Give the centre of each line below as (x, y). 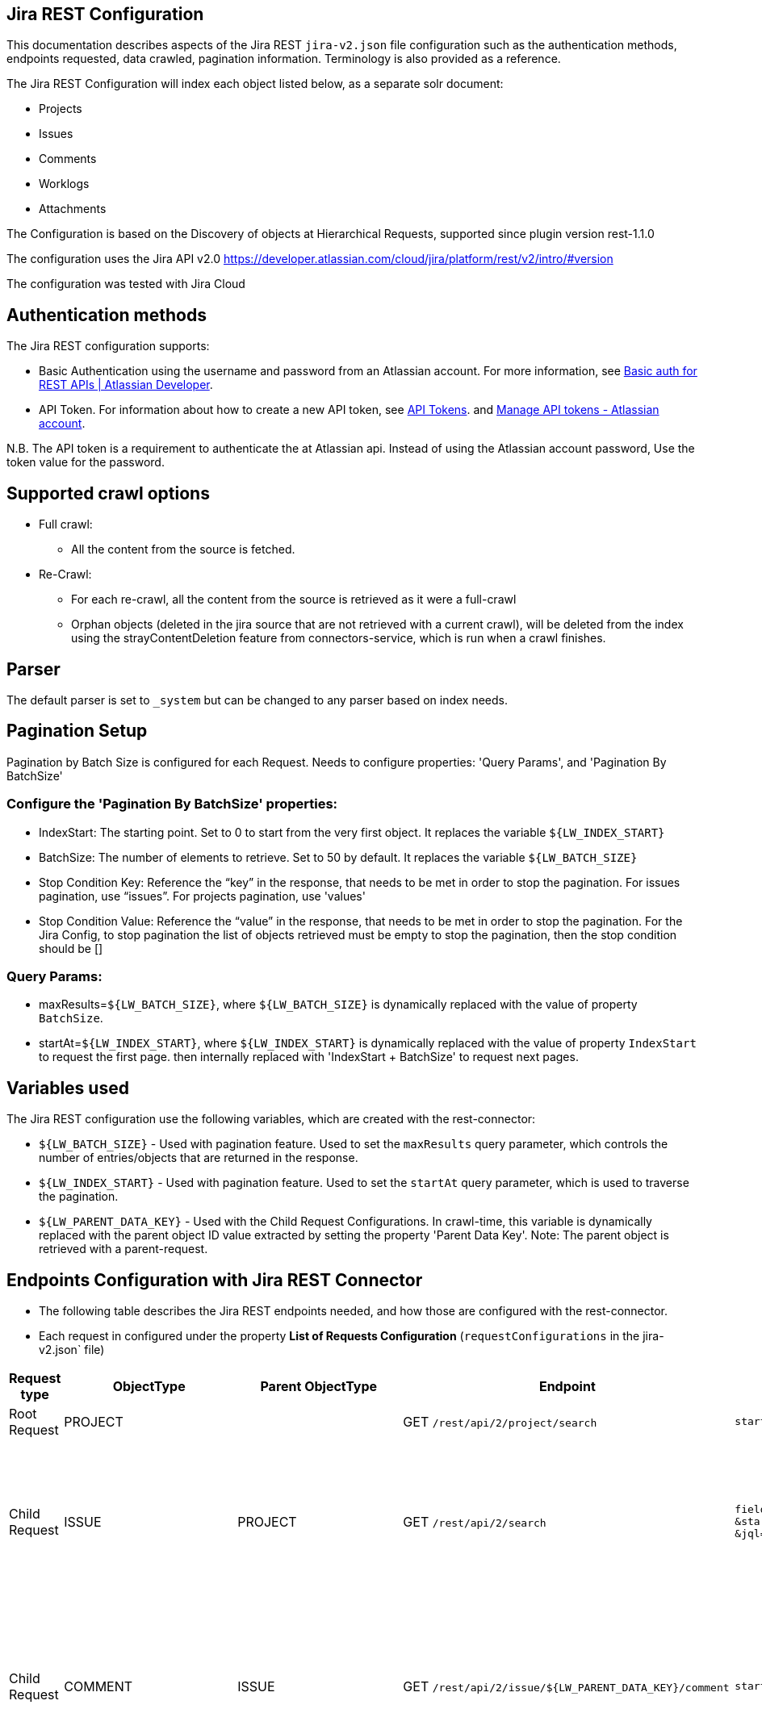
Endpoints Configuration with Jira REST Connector (215, 1280)
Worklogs (64, 184)
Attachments (73, 209)
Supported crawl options (108, 493)
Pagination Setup (77, 731)
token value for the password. (86, 462)
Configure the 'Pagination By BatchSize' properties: (172, 804)
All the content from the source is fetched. (183, 549)
